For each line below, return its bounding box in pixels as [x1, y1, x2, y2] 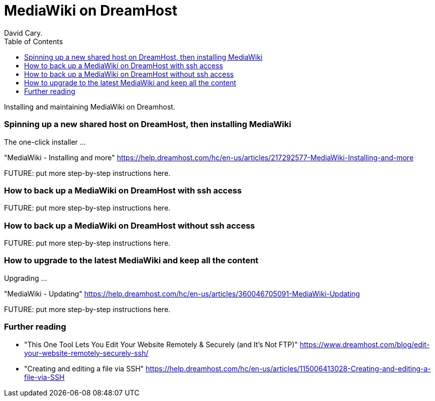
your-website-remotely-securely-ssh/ [24, 348, 149, 357]
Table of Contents [4, 37, 63, 46]
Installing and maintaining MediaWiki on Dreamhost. [4, 102, 175, 111]
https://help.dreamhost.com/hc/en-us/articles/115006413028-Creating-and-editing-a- [146, 364, 431, 373]
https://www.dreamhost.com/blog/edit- [299, 340, 429, 349]
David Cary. [4, 28, 43, 37]
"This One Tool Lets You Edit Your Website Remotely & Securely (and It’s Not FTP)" [24, 340, 298, 349]
